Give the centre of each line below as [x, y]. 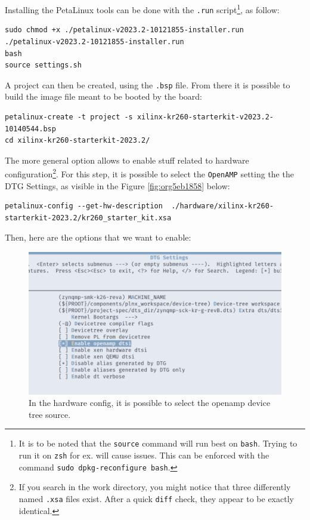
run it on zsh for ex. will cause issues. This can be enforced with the [144, 455]
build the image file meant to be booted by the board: [104, 96]
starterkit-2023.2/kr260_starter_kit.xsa [88, 218]
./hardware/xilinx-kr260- [223, 206]
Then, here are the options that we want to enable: [98, 237]
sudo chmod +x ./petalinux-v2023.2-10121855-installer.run [124, 30]
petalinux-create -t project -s [69, 117]
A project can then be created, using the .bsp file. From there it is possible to [148, 84]
